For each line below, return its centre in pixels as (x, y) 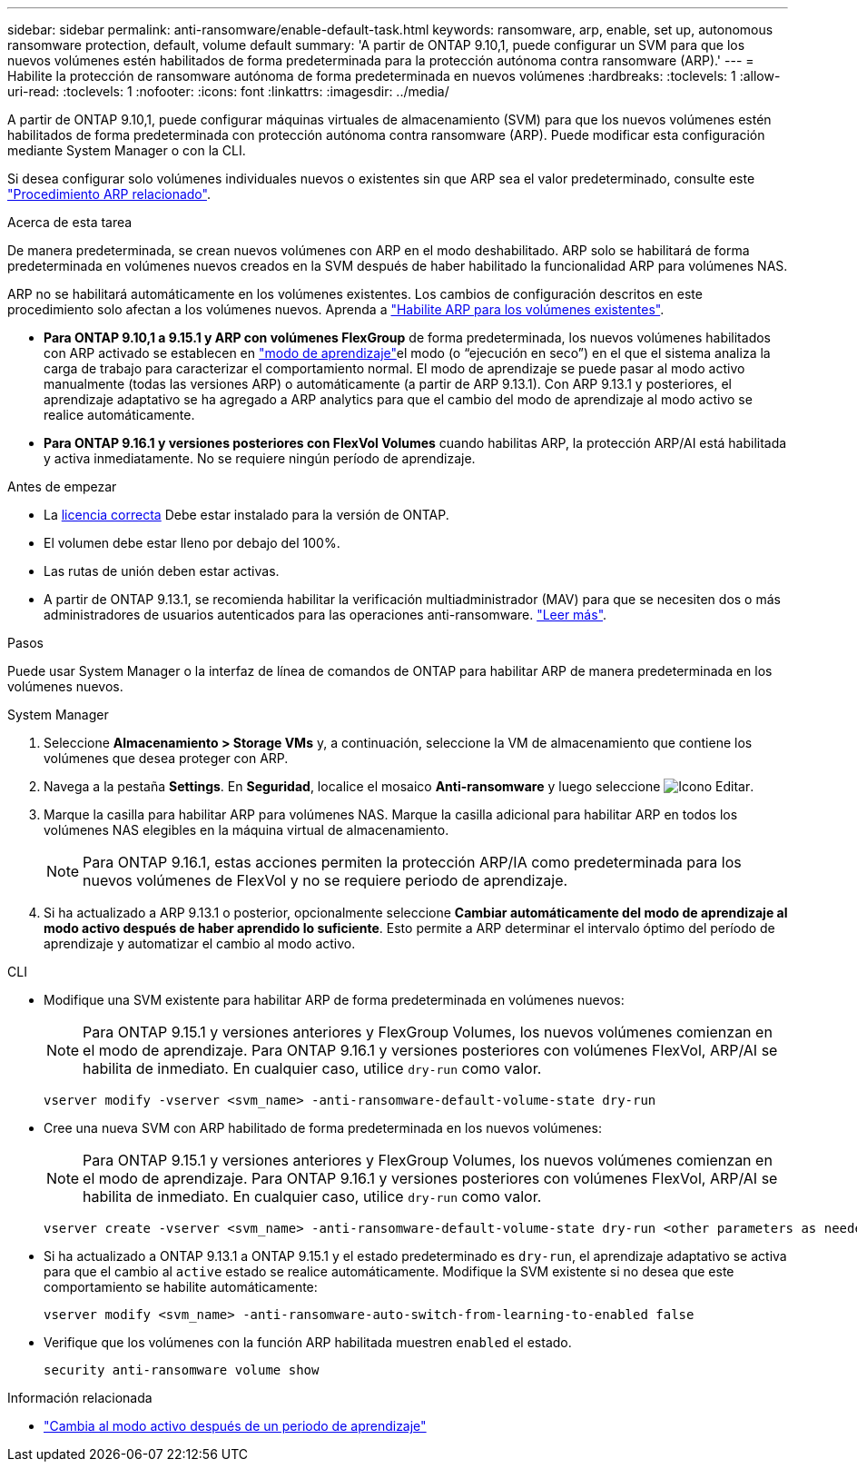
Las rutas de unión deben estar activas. (162, 571)
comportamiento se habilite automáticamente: (181, 1287)
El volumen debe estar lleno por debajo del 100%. (192, 543)
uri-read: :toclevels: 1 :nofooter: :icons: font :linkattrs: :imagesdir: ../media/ (228, 91)
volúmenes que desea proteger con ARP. (166, 758)
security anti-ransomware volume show (182, 1370)
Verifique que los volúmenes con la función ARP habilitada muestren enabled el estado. (308, 1342)
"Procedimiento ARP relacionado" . (109, 194)
